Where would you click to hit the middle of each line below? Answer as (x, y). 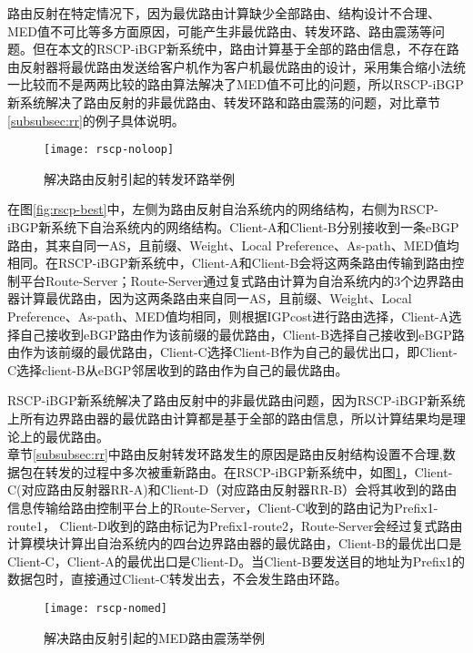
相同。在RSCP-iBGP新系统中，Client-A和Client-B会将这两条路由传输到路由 (230, 263)
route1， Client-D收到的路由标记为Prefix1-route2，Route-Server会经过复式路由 (235, 525)
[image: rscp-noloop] (109, 150)
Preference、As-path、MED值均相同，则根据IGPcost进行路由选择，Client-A (228, 316)
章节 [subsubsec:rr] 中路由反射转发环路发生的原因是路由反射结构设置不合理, (225, 454)
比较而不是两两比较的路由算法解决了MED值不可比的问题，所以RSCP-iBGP (242, 84)
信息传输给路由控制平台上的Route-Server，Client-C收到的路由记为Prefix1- (223, 507)
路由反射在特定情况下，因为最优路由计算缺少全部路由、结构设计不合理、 (224, 13)
